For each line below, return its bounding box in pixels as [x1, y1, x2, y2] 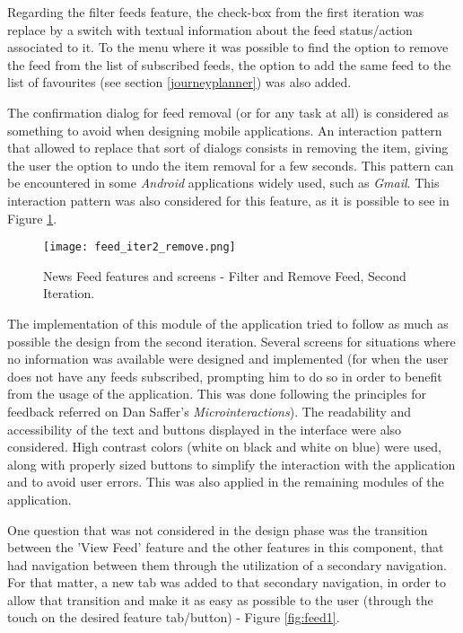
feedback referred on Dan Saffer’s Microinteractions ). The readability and [7, 401, 412, 420]
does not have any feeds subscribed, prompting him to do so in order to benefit [7, 366, 442, 385]
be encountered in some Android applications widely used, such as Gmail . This [7, 173, 440, 192]
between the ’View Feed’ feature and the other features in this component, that [7, 538, 444, 557]
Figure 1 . [7, 208, 57, 227]
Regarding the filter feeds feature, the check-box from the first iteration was [7, 3, 424, 21]
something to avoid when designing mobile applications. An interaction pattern [7, 120, 442, 139]
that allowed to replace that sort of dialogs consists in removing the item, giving [7, 138, 449, 157]
